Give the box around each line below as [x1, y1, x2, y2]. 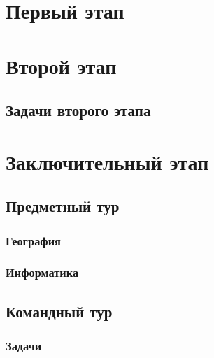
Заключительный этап [6, 147, 209, 176]
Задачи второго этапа [6, 99, 151, 121]
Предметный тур [6, 195, 120, 217]
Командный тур [6, 300, 113, 322]
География [6, 231, 61, 249]
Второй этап [6, 51, 117, 80]
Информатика [6, 264, 79, 281]
